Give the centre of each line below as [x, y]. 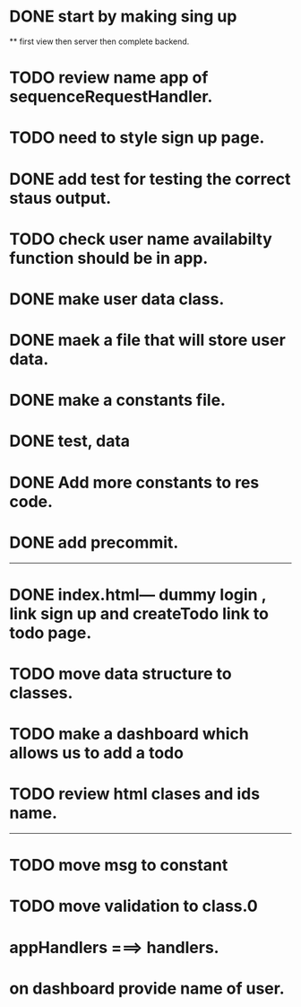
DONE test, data [70, 441]
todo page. [51, 632]
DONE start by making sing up [123, 17]
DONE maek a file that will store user [148, 341]
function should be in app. [109, 258]
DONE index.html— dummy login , [138, 595]
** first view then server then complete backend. [99, 41]
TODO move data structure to [120, 674]
